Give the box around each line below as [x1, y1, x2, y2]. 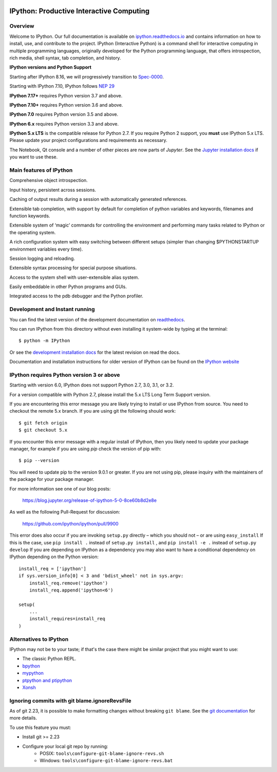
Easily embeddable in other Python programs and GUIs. [9, 283, 127, 290]
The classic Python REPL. [22, 656, 76, 662]
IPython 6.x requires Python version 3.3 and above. [9, 120, 119, 127]
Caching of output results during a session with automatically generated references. [9, 196, 187, 202]
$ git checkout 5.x [18, 427, 68, 433]
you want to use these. [9, 154, 58, 160]
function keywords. [9, 213, 51, 219]
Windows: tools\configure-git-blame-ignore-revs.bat [39, 758, 173, 764]
